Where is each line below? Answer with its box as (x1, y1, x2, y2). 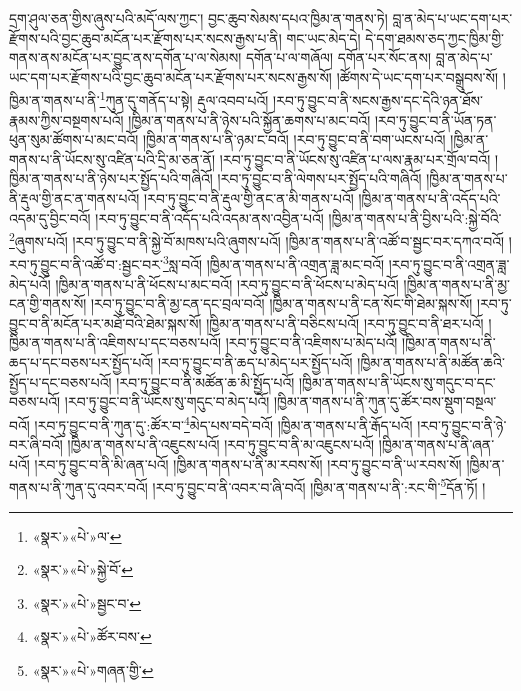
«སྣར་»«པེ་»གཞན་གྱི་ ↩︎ (32, 659, 154, 680)
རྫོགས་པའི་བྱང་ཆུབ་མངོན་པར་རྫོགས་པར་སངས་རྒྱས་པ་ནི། (9, 27, 282, 48)
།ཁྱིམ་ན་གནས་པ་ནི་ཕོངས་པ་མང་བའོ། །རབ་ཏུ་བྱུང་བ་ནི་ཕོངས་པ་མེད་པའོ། (55, 273, 399, 294)
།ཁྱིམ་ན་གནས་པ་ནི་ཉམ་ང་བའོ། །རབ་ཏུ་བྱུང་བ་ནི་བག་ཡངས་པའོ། (143, 129, 446, 150)
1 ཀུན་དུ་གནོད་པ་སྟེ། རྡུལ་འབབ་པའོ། (99, 87, 269, 111)
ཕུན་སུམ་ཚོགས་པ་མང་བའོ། (9, 129, 139, 150)
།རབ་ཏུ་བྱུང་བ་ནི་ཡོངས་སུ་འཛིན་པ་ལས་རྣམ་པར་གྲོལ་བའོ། (219, 148, 491, 169)
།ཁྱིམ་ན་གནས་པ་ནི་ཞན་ (378, 434, 495, 455)
